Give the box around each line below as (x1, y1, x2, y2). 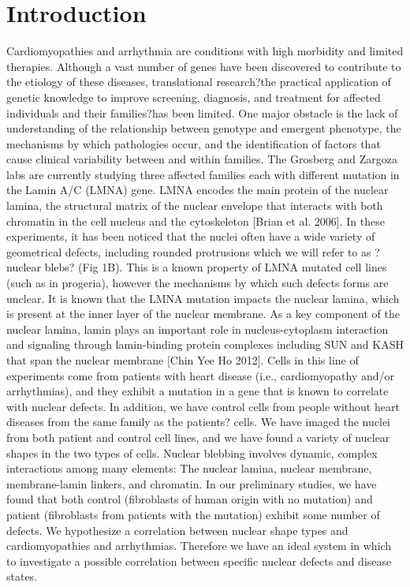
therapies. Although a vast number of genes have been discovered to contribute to (6, 58, 401, 74)
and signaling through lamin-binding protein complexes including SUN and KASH (6, 336, 404, 353)
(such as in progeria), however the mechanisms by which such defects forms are (6, 275, 389, 291)
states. (6, 568, 38, 585)
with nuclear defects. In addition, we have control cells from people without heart (6, 398, 400, 414)
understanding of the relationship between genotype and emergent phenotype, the (6, 120, 401, 136)
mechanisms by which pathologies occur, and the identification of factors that (6, 135, 381, 151)
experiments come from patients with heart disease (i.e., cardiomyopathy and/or (6, 367, 395, 383)
